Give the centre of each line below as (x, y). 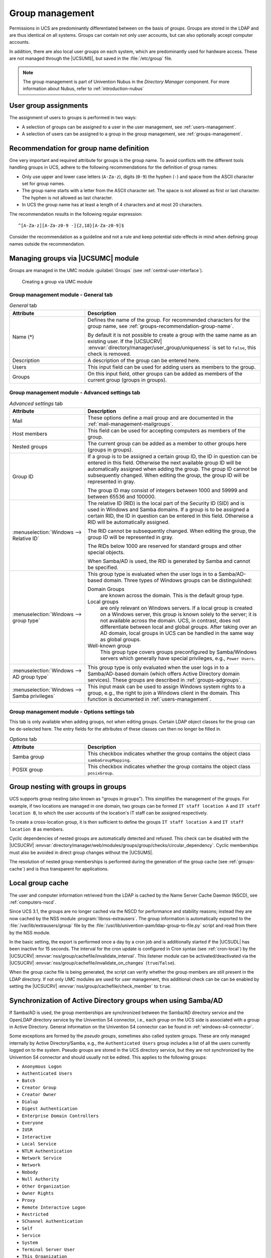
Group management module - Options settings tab (72, 712)
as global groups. (121, 639)
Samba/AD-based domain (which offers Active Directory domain (164, 673)
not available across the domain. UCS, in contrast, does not (170, 620)
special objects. (106, 552)
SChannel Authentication (52, 1221)
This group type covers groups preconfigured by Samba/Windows (178, 652)
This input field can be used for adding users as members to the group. (172, 367)
